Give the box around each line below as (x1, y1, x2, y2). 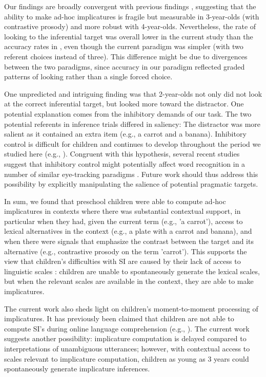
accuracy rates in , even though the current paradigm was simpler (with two (4, 41, 243, 52)
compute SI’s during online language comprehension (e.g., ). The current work (4, 323, 250, 334)
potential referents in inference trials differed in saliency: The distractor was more (4, 118, 261, 129)
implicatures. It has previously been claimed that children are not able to (4, 313, 234, 324)
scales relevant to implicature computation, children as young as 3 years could (4, 353, 249, 364)
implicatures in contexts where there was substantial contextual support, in (4, 206, 241, 216)
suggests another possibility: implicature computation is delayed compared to (4, 333, 247, 344)
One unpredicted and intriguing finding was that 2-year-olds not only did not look (4, 88, 262, 99)
